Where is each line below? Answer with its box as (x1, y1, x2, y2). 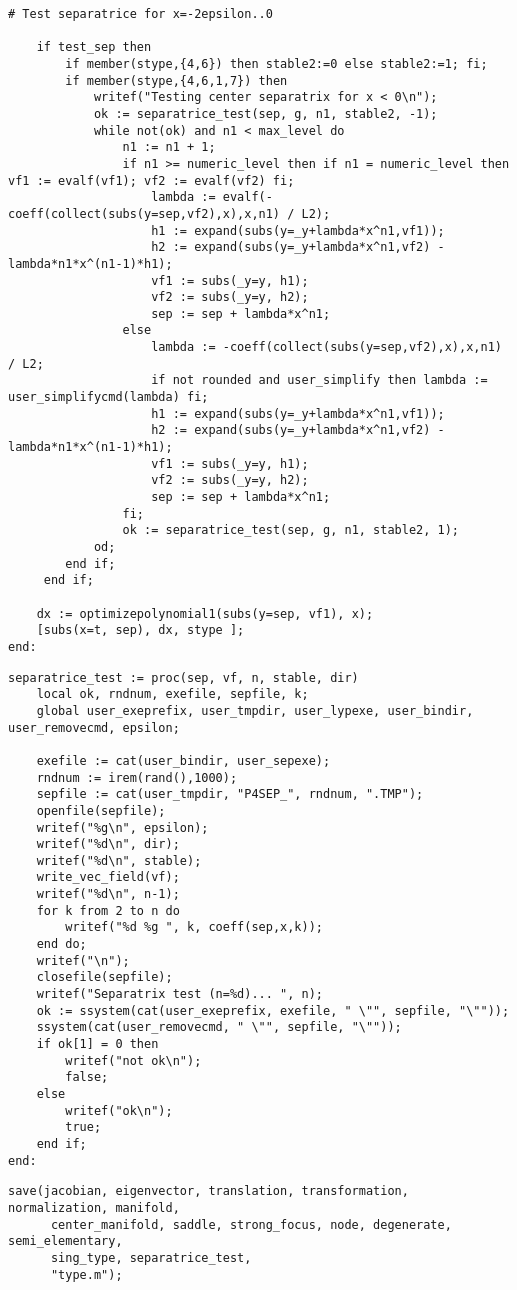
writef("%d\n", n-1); (36, 887, 180, 902)
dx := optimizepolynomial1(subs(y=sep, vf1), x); (36, 606, 374, 621)
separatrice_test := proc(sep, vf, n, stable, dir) (8, 670, 359, 685)
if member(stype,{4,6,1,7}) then (65, 73, 288, 88)
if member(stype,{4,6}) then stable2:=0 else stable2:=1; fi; (65, 56, 488, 71)
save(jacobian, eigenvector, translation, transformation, (8, 1184, 409, 1199)
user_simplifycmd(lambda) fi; (8, 390, 209, 405)
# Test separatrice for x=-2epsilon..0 (8, 7, 273, 21)
